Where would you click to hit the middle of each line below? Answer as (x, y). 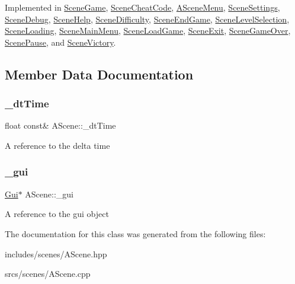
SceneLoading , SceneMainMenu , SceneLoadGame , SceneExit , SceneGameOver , (148, 31)
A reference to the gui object (57, 214)
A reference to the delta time (57, 145)
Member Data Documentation (99, 74)
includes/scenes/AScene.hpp (56, 253)
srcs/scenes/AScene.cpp (48, 274)
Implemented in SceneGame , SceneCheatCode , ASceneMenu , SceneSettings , (142, 7)
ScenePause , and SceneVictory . (60, 42)
